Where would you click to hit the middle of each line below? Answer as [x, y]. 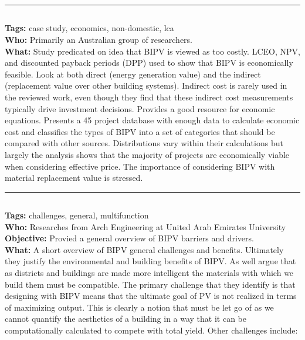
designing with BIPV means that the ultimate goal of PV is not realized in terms [151, 296]
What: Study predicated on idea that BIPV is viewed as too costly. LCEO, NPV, [152, 51]
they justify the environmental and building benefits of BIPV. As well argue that [150, 261]
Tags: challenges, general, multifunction [77, 215]
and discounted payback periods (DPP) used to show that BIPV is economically [149, 63]
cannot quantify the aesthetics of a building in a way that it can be [126, 319]
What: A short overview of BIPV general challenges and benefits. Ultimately [144, 249]
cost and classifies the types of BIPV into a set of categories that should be [140, 131]
